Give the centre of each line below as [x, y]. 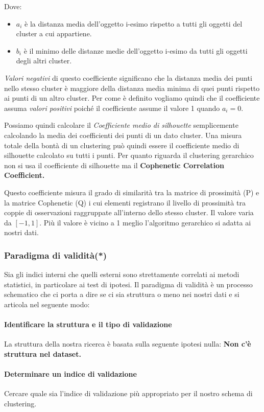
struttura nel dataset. [43, 353]
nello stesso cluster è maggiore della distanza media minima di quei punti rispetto [132, 88]
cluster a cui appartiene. [54, 33]
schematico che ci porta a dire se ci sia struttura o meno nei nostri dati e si [122, 294]
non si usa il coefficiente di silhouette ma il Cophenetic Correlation [114, 165]
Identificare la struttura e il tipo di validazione [88, 324]
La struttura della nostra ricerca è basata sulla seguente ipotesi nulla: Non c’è [128, 344]
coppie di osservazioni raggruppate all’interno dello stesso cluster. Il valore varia [129, 212]
